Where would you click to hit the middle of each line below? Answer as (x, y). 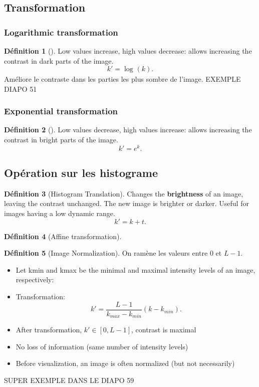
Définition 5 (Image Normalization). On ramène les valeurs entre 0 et (113, 253)
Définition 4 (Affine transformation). (63, 236)
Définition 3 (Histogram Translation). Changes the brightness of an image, (124, 193)
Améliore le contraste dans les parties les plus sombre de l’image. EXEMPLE (122, 78)
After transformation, (49, 330)
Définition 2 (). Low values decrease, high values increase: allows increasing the (128, 130)
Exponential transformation (61, 111)
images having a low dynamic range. (60, 213)
